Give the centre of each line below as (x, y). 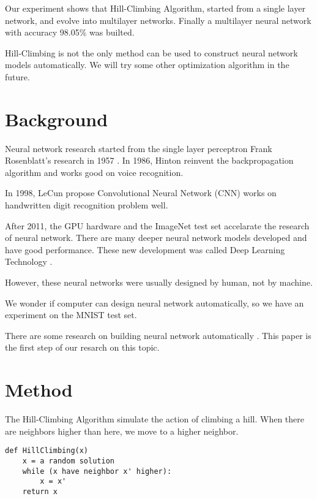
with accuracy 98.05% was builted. (70, 32)
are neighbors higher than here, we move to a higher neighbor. (122, 431)
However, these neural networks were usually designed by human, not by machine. (159, 282)
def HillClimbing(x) (47, 451)
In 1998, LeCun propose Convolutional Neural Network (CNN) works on (141, 193)
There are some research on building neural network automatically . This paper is (158, 335)
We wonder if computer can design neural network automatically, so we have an (155, 303)
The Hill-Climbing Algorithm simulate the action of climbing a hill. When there (155, 419)
